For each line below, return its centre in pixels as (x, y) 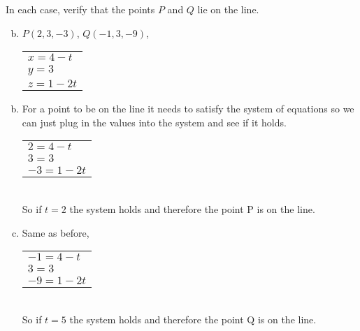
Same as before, (56, 232)
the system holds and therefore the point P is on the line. (192, 208)
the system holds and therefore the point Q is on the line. (193, 319)
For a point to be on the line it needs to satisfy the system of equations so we (188, 109)
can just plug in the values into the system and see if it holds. (154, 122)
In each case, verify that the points (80, 9)
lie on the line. (228, 9)
